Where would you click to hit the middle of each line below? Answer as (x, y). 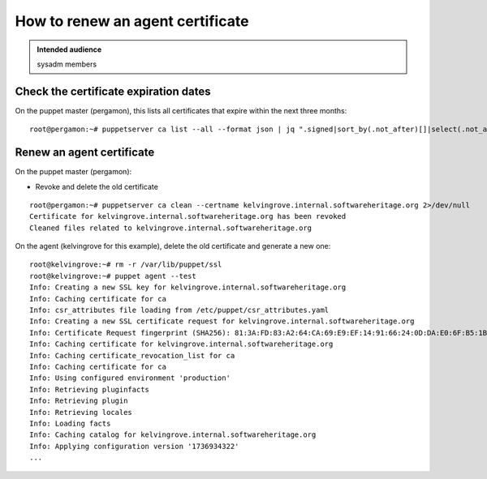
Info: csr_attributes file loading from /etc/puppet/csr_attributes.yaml (179, 310)
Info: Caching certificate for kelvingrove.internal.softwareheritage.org (181, 344)
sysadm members (67, 64)
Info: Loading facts (70, 423)
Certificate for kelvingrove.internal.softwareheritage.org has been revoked (188, 216)
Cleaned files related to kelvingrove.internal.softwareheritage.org (171, 228)
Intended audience (69, 49)
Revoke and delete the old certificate (97, 186)
